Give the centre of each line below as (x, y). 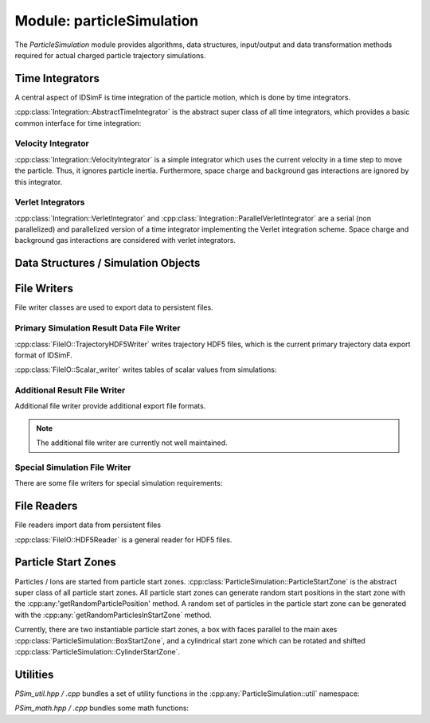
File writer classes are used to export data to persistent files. (114, 307)
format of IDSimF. (44, 355)
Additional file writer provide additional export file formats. (110, 406)
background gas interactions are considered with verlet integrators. (125, 240)
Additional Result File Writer (70, 390)
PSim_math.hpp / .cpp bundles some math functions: (102, 708)
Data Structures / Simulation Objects (107, 263)
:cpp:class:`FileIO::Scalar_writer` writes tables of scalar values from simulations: (146, 369)
